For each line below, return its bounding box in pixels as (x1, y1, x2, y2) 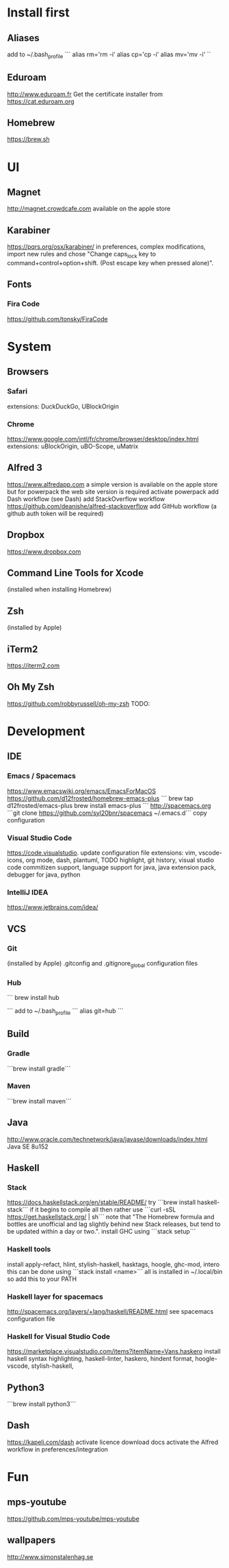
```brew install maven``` (7, 1097, 72, 1105)
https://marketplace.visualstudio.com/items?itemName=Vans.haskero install (7, 1347, 221, 1356)
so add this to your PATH (7, 1275, 77, 1283)
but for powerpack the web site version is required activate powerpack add (7, 487, 219, 495)
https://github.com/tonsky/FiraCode (7, 315, 108, 323)
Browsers (7, 366, 49, 378)
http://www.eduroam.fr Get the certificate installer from (7, 90, 163, 98)
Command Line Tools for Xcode (7, 567, 144, 578)
